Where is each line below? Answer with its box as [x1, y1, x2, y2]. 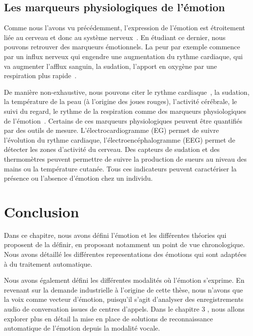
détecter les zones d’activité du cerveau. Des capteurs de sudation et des [4, 144, 220, 154]
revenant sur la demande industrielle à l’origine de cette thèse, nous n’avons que [4, 284, 243, 294]
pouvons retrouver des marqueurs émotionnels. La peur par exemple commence [4, 42, 240, 52]
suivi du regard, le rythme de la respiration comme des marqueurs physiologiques [4, 105, 246, 116]
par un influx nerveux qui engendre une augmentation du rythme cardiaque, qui [4, 51, 243, 61]
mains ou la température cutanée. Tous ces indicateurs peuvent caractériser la [4, 163, 237, 173]
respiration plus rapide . [4, 70, 77, 81]
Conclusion [4, 201, 79, 221]
